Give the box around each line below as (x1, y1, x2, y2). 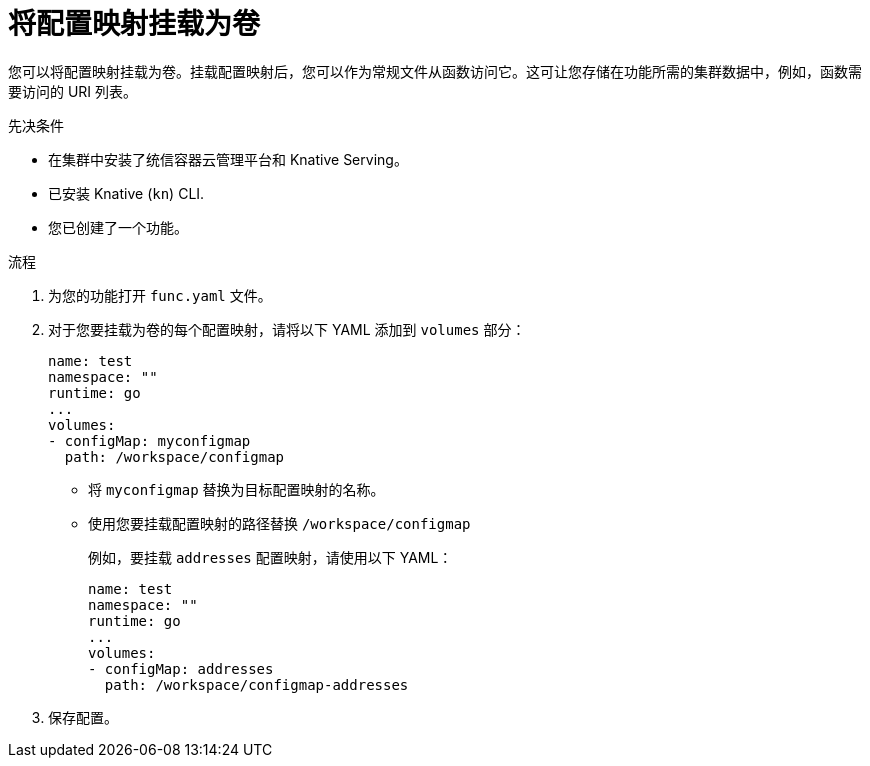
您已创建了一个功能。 (48, 218, 188, 236)
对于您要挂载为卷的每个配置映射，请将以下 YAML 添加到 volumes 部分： (48, 320, 526, 338)
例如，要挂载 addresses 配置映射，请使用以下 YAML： (88, 548, 453, 566)
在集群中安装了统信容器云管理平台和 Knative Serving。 (48, 150, 408, 168)
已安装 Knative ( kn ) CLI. (48, 184, 205, 202)
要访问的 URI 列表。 (8, 82, 138, 100)
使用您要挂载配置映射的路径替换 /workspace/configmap (88, 514, 471, 532)
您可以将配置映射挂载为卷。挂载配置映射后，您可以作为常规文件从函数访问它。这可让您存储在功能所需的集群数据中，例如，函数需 (8, 62, 862, 80)
